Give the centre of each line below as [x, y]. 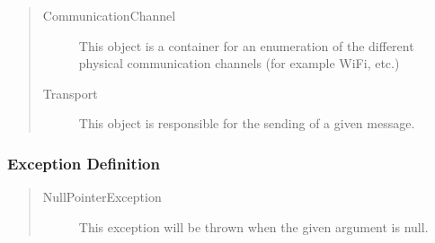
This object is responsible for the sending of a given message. [247, 123]
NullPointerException [102, 197]
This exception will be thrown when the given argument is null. [253, 226]
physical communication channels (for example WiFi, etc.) [239, 63]
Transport [70, 93]
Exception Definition [84, 163]
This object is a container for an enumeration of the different [246, 45]
